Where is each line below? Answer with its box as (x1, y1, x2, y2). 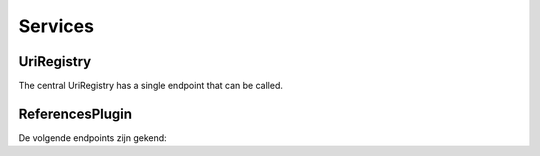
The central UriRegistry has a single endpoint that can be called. (18, 80, 284, 92)
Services (18, 15, 95, 37)
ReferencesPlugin (18, 105, 133, 122)
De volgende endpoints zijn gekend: (18, 131, 167, 144)
